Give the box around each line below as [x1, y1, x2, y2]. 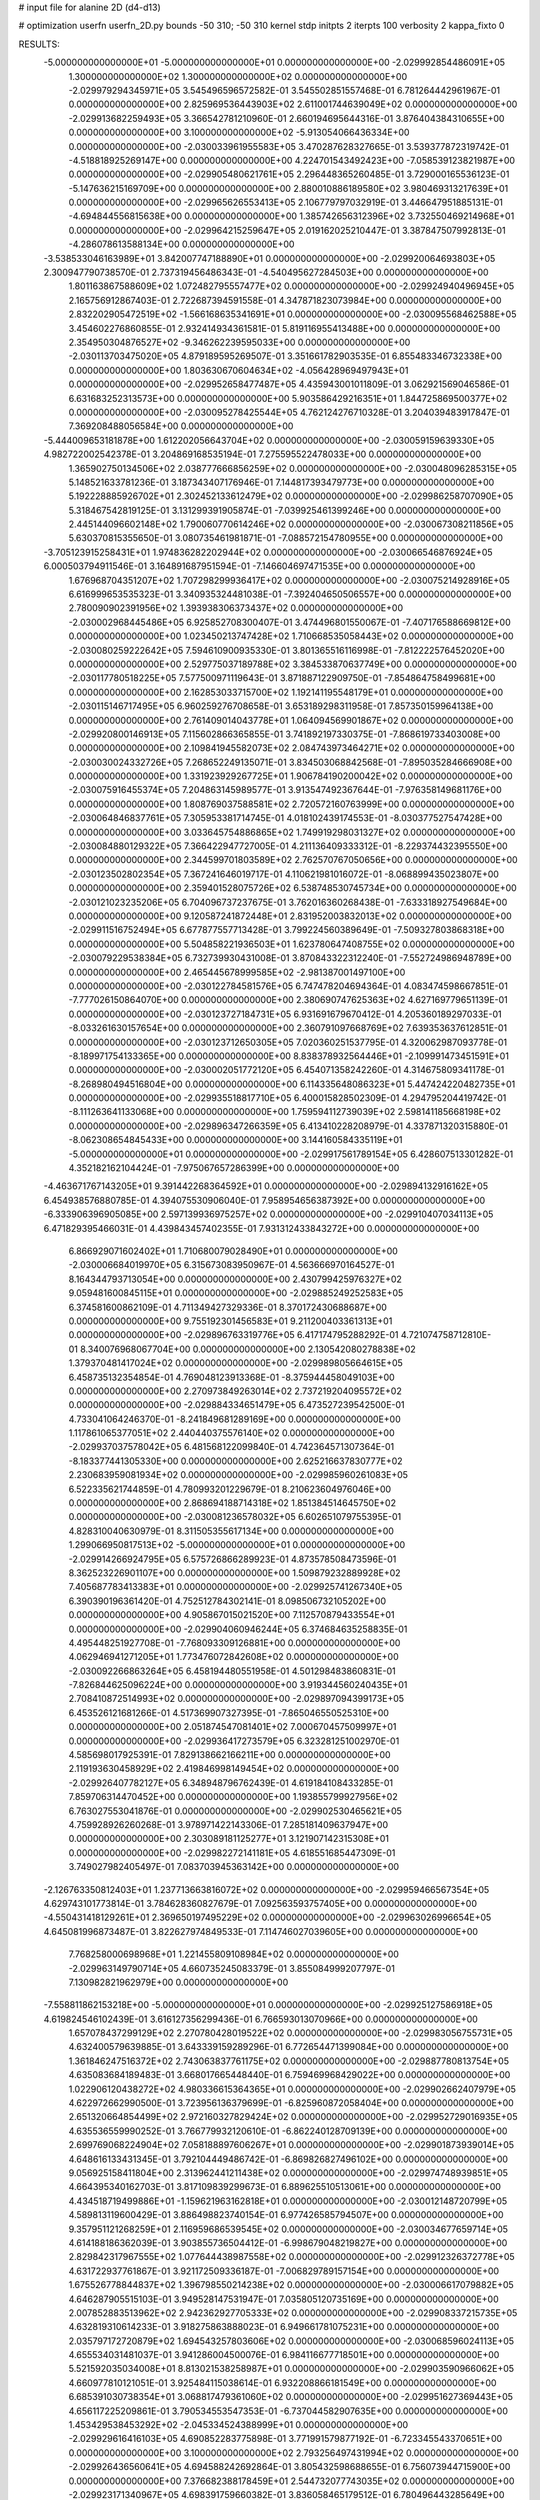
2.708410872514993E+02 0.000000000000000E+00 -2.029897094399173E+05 [68, 1693, 405, 1705]
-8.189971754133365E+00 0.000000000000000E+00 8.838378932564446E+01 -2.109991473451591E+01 [68, 1050, 510, 1062]
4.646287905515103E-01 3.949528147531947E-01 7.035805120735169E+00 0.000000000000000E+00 [68, 2293, 499, 2305]
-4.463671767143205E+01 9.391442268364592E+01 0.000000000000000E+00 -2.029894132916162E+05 [43, 1180, 489, 1192]
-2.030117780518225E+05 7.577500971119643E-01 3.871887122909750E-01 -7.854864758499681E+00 [68, 672, 496, 684]
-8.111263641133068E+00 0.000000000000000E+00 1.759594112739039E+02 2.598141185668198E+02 [68, 1106, 502, 1118]
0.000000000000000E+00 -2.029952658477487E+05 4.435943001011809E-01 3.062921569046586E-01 [68, 378, 510, 390]
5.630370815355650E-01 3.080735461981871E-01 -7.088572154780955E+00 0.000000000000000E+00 [68, 532, 504, 544]
